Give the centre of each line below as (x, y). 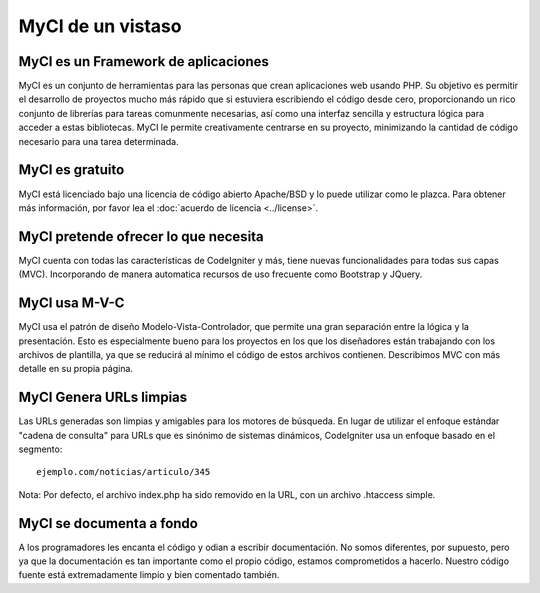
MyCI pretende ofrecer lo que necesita (141, 236)
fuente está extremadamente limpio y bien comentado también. (149, 575)
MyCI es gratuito (71, 170)
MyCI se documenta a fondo (108, 523)
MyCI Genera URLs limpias (103, 397)
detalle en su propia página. (76, 369)
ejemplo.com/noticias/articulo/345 (123, 472)
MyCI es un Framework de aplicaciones (143, 61)
